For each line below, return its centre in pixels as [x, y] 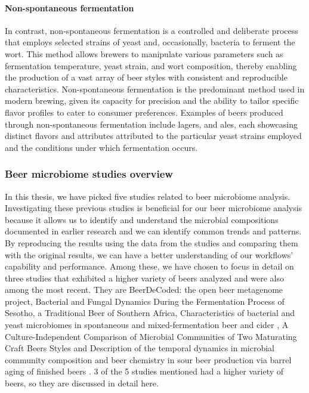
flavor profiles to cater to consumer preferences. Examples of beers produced [144, 112]
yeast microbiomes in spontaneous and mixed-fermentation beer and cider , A [147, 325]
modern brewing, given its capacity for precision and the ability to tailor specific [152, 100]
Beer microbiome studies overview [89, 174]
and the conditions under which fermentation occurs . [101, 147]
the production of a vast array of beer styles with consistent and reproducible [146, 77]
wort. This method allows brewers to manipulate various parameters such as [144, 53]
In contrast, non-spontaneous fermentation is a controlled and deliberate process [152, 30]
